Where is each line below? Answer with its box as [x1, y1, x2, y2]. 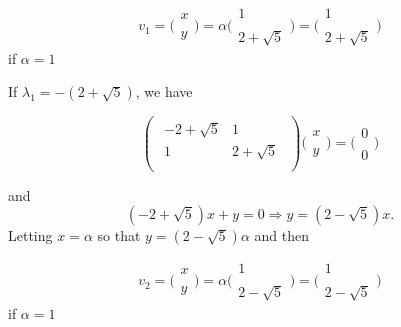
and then [254, 225, 310, 246]
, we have [135, 81, 193, 102]
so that [97, 225, 141, 246]
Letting [8, 225, 53, 246]
